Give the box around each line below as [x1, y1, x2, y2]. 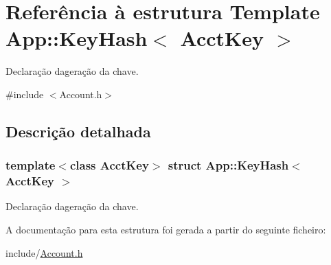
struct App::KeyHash [168, 157, 289, 174]
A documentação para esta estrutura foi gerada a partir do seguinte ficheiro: [5, 222, 326, 237]
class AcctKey [69, 157, 149, 174]
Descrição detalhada [5, 120, 151, 141]
